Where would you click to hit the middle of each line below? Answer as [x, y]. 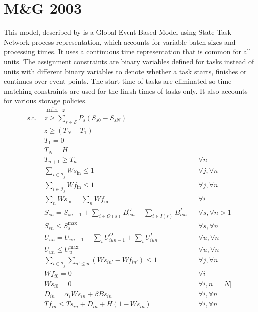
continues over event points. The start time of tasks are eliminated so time [118, 81]
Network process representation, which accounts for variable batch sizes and [120, 42]
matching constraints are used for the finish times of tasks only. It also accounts [126, 90]
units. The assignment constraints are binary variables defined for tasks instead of [129, 61]
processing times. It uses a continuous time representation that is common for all [128, 52]
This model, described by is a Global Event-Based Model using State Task [118, 32]
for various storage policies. [46, 100]
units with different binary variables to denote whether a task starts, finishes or [125, 71]
